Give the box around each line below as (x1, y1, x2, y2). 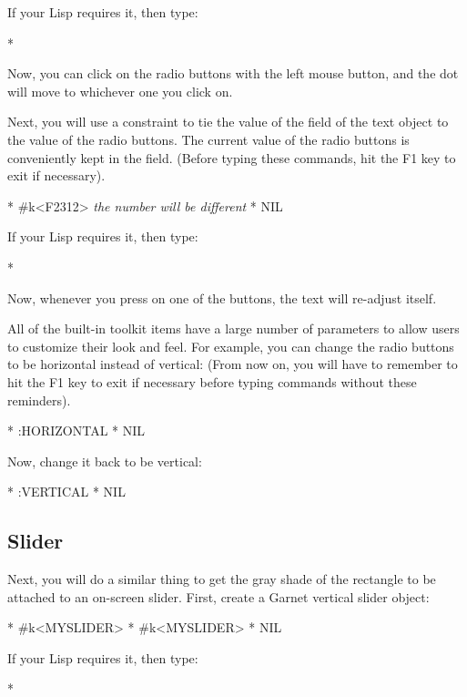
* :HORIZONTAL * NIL (7, 421, 146, 440)
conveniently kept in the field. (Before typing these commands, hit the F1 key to (7, 148, 456, 167)
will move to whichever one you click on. (7, 81, 233, 100)
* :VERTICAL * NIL (7, 482, 126, 501)
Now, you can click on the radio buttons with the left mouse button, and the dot (7, 64, 459, 83)
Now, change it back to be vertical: (7, 451, 202, 470)
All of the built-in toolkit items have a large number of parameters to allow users (7, 319, 460, 338)
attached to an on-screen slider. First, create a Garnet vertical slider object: (7, 587, 430, 606)
